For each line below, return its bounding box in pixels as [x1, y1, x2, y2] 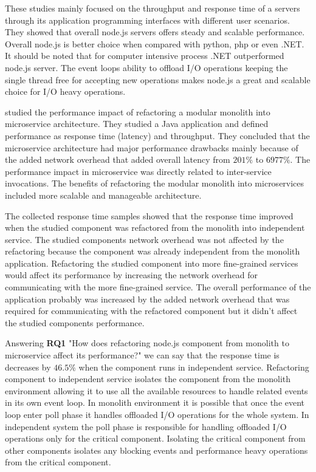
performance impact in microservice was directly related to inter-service [5, 165, 272, 177]
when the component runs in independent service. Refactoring [78, 360, 309, 373]
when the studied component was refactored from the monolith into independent [5, 221, 305, 234]
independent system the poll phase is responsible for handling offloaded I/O [5, 420, 287, 433]
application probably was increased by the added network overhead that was [5, 292, 290, 305]
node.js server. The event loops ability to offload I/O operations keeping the [5, 61, 288, 74]
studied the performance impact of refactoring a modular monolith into [5, 105, 270, 118]
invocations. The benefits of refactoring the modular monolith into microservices [5, 177, 304, 190]
